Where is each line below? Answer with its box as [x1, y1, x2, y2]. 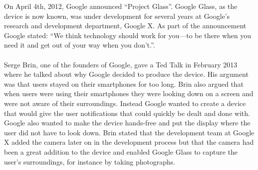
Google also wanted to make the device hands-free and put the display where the [4, 117, 251, 128]
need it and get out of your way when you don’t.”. [4, 40, 155, 50]
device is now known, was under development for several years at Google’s [4, 10, 230, 21]
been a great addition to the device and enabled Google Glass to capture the [4, 146, 238, 157]
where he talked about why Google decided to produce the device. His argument [4, 69, 249, 79]
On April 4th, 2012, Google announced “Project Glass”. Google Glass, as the [4, 1, 238, 11]
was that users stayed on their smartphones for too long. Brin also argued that [4, 78, 244, 89]
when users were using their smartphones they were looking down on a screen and [4, 88, 254, 99]
